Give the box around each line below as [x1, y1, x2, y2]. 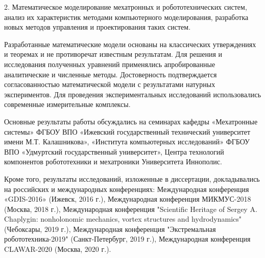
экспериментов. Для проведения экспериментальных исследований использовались [4, 89, 261, 99]
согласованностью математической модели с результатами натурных [4, 79, 215, 90]
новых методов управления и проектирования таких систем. [4, 21, 191, 32]
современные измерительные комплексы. [4, 99, 131, 110]
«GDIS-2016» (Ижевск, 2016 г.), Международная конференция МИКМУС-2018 [4, 193, 251, 204]
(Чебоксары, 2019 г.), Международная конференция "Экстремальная [4, 223, 216, 234]
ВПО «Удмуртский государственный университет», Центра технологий [4, 146, 224, 157]
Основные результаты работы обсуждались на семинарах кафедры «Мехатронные [4, 116, 258, 126]
